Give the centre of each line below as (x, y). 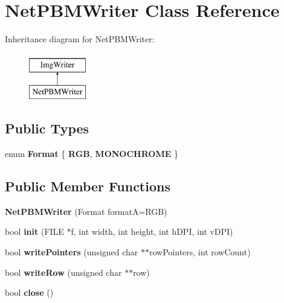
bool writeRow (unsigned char (63, 272)
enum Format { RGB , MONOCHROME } (92, 154)
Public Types (47, 128)
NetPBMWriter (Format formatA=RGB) (86, 211)
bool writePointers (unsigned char (72, 252)
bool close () (29, 292)
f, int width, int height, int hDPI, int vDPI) (152, 231)
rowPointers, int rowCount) (200, 252)
